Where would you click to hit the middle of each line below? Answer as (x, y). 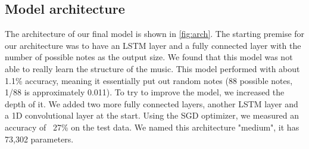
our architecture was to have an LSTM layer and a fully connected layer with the (153, 45)
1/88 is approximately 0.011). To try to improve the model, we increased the (145, 92)
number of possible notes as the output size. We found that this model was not (149, 57)
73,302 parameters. (39, 139)
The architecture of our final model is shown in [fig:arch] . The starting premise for (155, 34)
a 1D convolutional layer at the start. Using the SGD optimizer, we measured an (152, 115)
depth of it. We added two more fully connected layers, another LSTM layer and (152, 103)
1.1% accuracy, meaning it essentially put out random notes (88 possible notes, (149, 80)
